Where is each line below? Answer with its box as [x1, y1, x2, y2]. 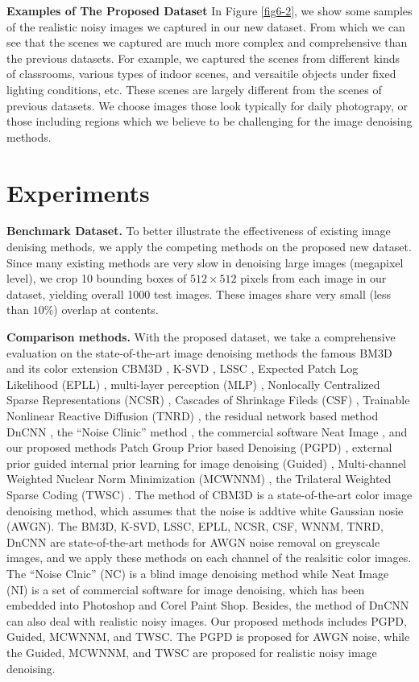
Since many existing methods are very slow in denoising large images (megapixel [6, 254, 404, 271]
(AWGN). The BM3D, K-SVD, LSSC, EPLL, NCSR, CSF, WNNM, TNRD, [6, 518, 384, 535]
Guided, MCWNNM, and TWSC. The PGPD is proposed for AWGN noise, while [6, 628, 410, 645]
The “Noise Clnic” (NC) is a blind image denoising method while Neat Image [6, 564, 389, 581]
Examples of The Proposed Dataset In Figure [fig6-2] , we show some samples [6, 2, 413, 19]
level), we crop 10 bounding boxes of [6, 270, 187, 287]
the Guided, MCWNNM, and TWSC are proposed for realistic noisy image [6, 643, 377, 660]
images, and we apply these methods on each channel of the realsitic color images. [6, 549, 412, 566]
